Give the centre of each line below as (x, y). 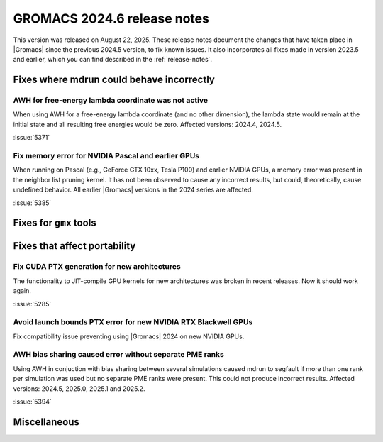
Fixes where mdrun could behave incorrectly (114, 80)
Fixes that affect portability (74, 246)
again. (22, 291)
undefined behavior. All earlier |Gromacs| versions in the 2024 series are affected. (133, 190)
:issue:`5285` (32, 304)
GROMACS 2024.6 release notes (111, 18)
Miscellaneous (46, 422)
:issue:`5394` (33, 402)
